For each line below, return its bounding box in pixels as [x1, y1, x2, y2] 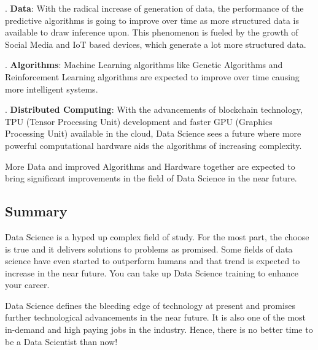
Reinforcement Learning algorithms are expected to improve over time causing [5, 70, 300, 83]
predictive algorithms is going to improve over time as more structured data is [5, 13, 299, 26]
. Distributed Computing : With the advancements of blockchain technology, [5, 103, 303, 116]
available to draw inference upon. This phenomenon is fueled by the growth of [5, 26, 298, 39]
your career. [5, 278, 50, 291]
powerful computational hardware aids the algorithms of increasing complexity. [5, 139, 302, 151]
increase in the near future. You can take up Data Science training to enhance [5, 266, 298, 279]
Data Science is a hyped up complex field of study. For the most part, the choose [5, 230, 309, 243]
